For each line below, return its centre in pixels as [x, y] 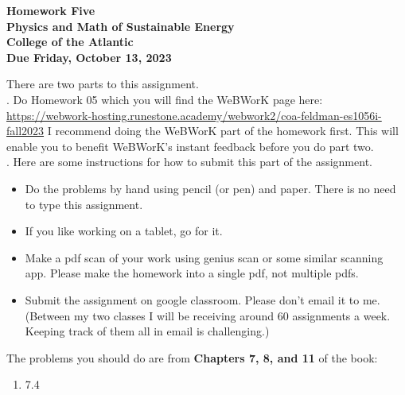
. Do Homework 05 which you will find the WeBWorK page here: [165, 99]
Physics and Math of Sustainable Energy [121, 26]
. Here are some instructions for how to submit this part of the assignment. [189, 162]
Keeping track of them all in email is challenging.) [147, 331]
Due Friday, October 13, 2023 [89, 57]
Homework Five [51, 10]
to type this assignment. [84, 204]
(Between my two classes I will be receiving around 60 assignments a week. [208, 315]
